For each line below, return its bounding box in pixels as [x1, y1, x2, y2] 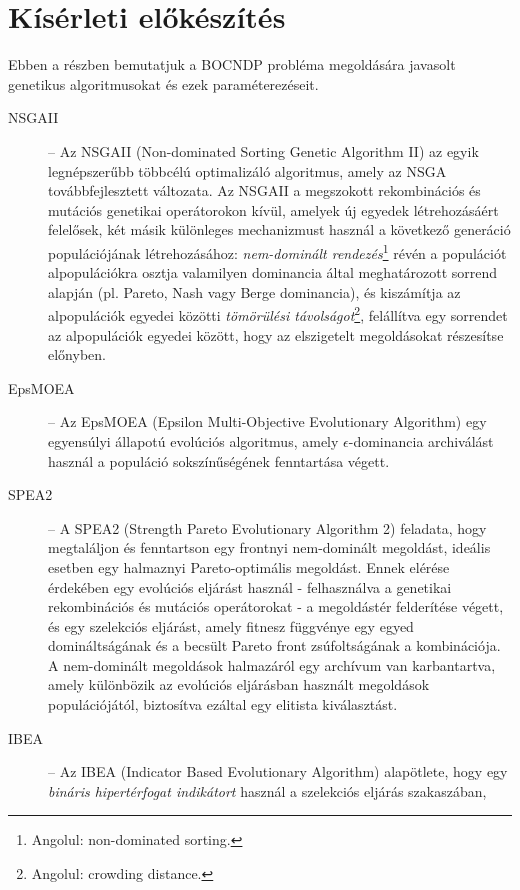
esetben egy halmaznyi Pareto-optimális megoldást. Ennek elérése [48, 556, 450, 577]
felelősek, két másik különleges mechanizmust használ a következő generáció [48, 219, 511, 240]
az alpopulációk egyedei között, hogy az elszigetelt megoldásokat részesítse [48, 324, 504, 345]
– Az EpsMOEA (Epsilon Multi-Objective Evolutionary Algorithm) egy [48, 411, 487, 432]
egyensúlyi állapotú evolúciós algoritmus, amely [48, 430, 339, 451]
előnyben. [48, 344, 106, 365]
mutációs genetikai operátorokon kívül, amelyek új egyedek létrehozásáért [48, 199, 499, 220]
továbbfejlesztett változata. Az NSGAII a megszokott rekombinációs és [48, 180, 481, 201]
